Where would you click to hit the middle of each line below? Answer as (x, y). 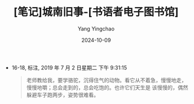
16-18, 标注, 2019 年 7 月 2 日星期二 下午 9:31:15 (69, 68)
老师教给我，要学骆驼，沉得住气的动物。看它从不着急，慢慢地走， (106, 80)
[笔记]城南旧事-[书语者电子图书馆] (96, 12)
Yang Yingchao (96, 28)
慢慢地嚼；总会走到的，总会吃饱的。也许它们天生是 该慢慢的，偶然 (107, 87)
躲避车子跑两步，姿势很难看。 (63, 95)
